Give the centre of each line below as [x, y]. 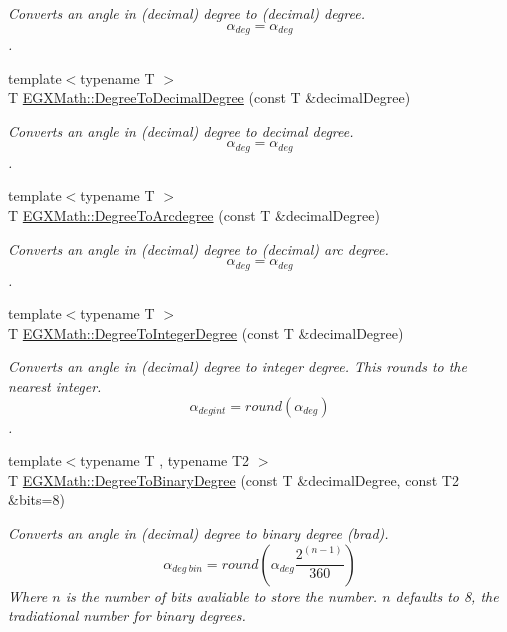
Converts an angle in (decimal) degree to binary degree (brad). [198, 533]
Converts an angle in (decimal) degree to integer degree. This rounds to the [237, 366]
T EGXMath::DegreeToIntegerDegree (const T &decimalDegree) [206, 332]
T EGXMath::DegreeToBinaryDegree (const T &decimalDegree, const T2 [233, 479]
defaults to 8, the [447, 595]
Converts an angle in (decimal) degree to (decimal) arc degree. [198, 248]
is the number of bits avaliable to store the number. [221, 595]
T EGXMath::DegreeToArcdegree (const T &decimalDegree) [194, 215]
